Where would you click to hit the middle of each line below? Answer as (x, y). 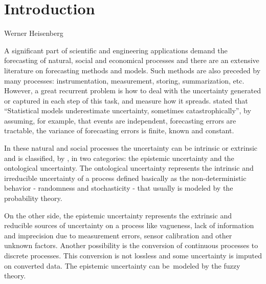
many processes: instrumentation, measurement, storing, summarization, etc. (124, 80)
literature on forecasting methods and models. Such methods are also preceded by (132, 70)
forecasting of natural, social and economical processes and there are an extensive (132, 60)
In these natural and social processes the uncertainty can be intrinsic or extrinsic (131, 148)
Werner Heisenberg (34, 33)
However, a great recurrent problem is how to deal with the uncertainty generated (133, 90)
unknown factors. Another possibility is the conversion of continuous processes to (131, 245)
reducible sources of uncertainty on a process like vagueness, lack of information (129, 225)
